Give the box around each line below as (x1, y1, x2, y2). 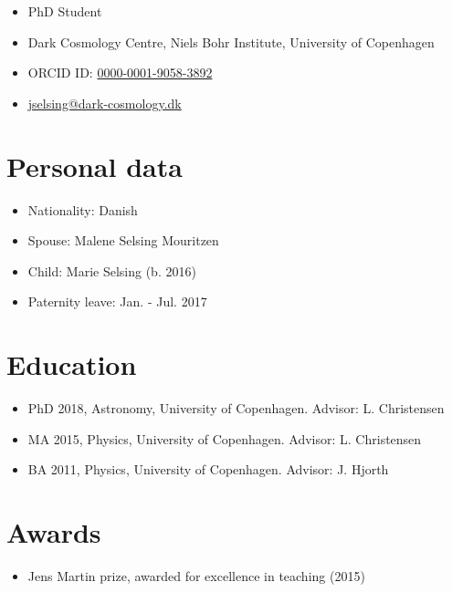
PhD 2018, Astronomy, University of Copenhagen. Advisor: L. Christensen (27, 399, 445, 417)
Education (6, 346, 137, 383)
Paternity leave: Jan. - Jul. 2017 (27, 292, 207, 311)
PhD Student (27, 2, 102, 20)
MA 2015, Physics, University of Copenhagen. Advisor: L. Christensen (27, 429, 422, 448)
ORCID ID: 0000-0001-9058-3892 (27, 63, 213, 82)
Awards (6, 513, 101, 550)
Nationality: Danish (27, 200, 138, 219)
